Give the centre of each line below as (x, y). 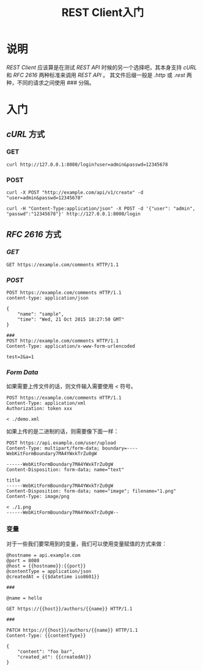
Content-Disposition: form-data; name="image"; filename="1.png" (91, 491)
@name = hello (24, 598)
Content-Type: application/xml (46, 403)
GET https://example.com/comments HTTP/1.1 (63, 265)
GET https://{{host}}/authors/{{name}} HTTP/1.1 (69, 609)
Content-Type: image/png (38, 497)
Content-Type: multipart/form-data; (53, 448)
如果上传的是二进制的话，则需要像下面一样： (63, 431)
